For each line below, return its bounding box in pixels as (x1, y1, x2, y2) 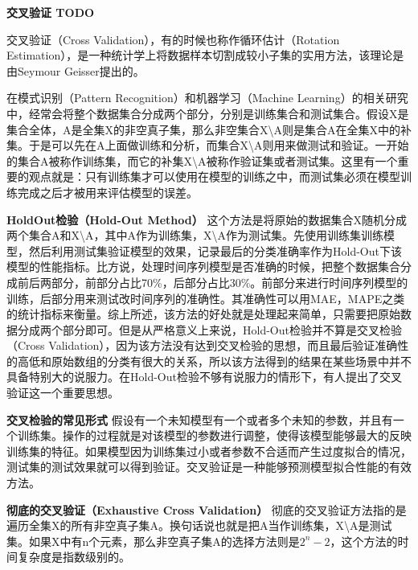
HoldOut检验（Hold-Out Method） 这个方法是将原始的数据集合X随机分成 (6, 211, 407, 228)
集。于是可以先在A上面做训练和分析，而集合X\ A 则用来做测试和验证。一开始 (6, 137, 409, 154)
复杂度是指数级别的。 (17, 548, 130, 565)
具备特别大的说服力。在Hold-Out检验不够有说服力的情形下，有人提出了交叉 (6, 368, 402, 385)
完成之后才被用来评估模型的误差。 (17, 183, 198, 200)
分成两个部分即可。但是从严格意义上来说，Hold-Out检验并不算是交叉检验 (17, 321, 402, 338)
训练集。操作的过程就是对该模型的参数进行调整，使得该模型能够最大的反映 (17, 427, 412, 444)
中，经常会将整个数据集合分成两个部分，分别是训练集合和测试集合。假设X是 (6, 105, 409, 121)
